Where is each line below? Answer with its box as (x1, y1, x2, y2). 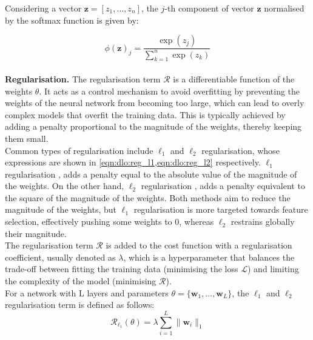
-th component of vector (164, 2, 254, 14)
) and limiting (247, 262, 299, 275)
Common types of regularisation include (5, 144, 153, 156)
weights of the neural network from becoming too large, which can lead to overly (5, 96, 305, 109)
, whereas (179, 215, 214, 228)
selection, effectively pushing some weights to (5, 215, 172, 228)
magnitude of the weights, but (5, 203, 117, 216)
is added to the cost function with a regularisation (106, 239, 292, 252)
